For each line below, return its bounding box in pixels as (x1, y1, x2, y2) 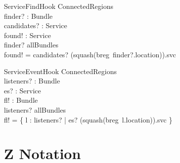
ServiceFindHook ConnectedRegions (4, 1, 114, 11)
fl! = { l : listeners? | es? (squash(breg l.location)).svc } (4, 114, 173, 124)
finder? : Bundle (4, 10, 53, 21)
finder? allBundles (4, 40, 58, 50)
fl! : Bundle (4, 95, 38, 105)
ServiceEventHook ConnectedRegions (4, 66, 117, 76)
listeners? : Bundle (4, 76, 60, 86)
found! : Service (4, 30, 51, 40)
